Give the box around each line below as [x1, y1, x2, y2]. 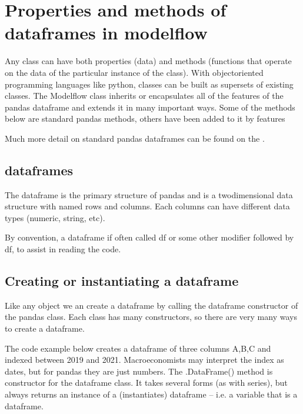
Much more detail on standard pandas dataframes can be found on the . [5, 132, 265, 144]
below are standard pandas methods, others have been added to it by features [5, 112, 285, 125]
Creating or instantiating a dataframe [5, 272, 239, 290]
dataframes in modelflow [5, 21, 208, 45]
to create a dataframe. [5, 322, 85, 335]
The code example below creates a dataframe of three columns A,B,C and [5, 342, 271, 354]
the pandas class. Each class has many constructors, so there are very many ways [5, 310, 297, 323]
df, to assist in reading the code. [5, 243, 121, 255]
